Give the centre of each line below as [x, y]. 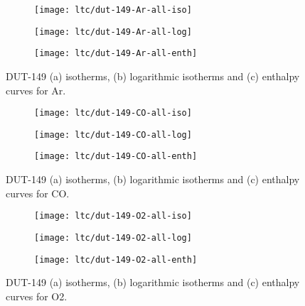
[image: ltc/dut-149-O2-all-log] [113, 237]
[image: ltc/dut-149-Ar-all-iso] [113, 10]
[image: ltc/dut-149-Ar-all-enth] [116, 54]
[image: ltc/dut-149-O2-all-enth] [116, 259]
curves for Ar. [36, 90]
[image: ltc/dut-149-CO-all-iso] [113, 113]
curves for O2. [37, 296]
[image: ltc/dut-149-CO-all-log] [113, 135]
